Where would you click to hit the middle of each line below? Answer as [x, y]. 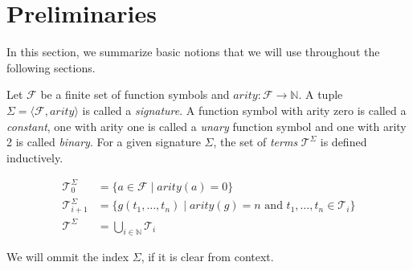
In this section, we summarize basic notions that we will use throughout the [193, 52]
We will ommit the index [68, 257]
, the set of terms [256, 142]
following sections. [51, 67]
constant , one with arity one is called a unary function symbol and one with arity [206, 126]
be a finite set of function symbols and [135, 94]
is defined [343, 142]
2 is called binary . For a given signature [104, 142]
